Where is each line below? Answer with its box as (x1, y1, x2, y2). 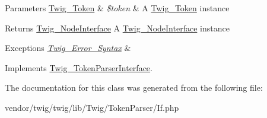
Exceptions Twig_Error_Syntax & (5, 42, 131, 54)
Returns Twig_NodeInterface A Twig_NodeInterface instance (5, 21, 230, 34)
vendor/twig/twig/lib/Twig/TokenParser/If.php (5, 101, 179, 113)
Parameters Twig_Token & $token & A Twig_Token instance (5, 2, 230, 14)
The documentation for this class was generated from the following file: (5, 81, 263, 94)
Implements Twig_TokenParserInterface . (5, 61, 152, 74)
